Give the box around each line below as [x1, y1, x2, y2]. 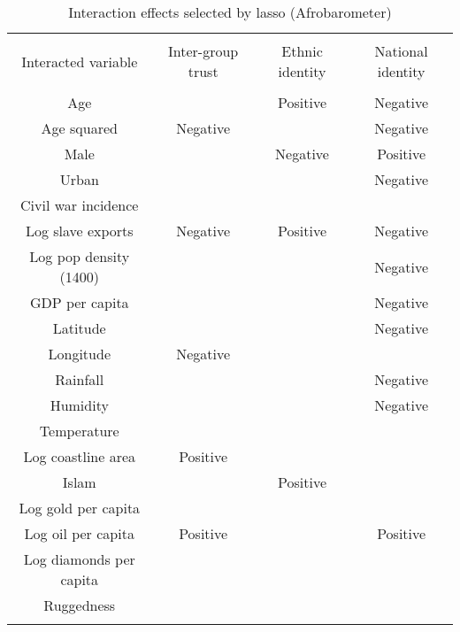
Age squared [41, 118, 118, 138]
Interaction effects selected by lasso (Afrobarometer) [68, 2, 392, 22]
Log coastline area [23, 446, 136, 466]
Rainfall [55, 369, 104, 389]
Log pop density [29, 246, 130, 266]
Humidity [50, 395, 109, 415]
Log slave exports [25, 220, 134, 241]
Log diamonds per [23, 549, 135, 569]
